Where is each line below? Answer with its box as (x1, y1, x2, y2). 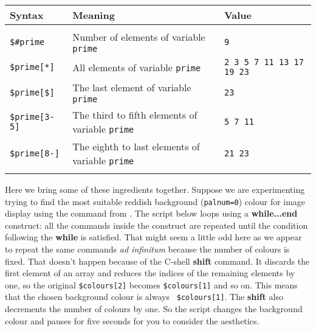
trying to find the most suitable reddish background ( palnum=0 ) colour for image (5, 195, 306, 207)
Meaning (72, 8, 115, 22)
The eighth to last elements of (72, 139, 200, 153)
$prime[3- (10, 112, 55, 122)
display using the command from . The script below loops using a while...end (5, 207, 298, 220)
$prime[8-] (10, 148, 60, 158)
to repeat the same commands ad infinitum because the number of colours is (5, 243, 290, 256)
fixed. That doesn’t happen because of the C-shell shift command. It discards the (5, 254, 310, 267)
